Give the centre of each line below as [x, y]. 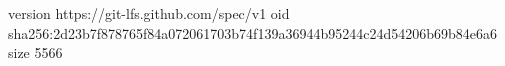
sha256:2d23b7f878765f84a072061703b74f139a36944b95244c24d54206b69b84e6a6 [252, 32]
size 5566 [35, 52]
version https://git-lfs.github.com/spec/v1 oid [149, 13]
